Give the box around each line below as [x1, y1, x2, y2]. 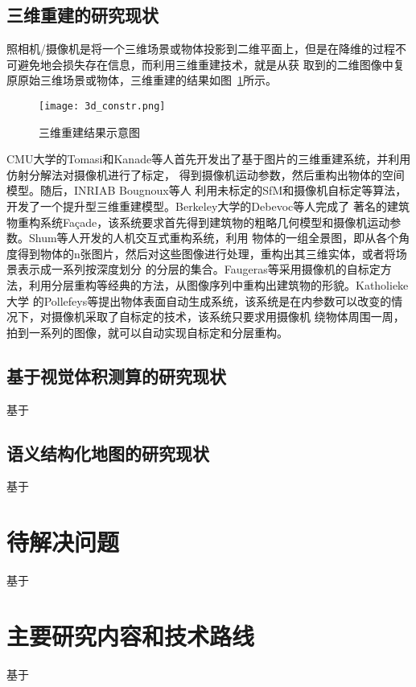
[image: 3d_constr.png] [39, 100, 166, 112]
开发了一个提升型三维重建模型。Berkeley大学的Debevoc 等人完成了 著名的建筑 [6, 198, 410, 215]
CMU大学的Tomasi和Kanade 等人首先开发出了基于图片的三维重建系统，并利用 [6, 150, 411, 167]
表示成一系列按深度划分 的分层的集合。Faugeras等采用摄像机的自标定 [17, 261, 381, 278]
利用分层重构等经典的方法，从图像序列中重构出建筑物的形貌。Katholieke [28, 276, 409, 293]
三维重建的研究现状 [6, 2, 159, 27]
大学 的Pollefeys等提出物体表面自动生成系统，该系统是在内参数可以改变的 [6, 292, 392, 309]
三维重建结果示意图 [39, 123, 140, 140]
